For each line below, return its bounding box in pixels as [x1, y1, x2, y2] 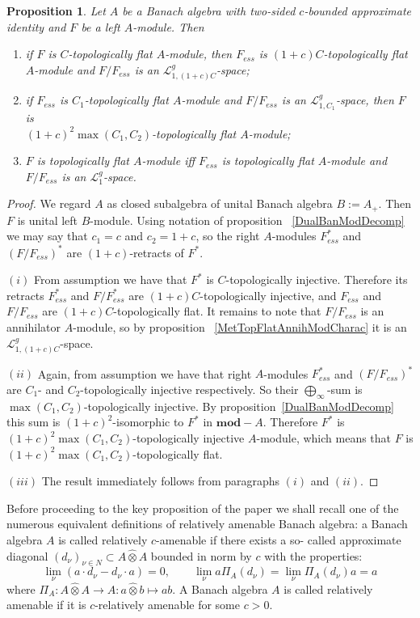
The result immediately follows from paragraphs [41, 472, 280, 489]
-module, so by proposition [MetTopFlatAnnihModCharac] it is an [73, 318, 407, 335]
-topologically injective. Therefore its [225, 271, 408, 288]
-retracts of [129, 243, 184, 260]
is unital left [17, 211, 78, 228]
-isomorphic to [112, 413, 184, 430]
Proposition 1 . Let [6, 2, 106, 19]
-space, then [335, 91, 394, 108]
